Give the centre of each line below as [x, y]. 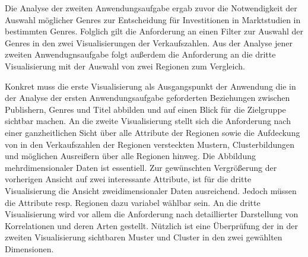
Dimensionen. [29, 248]
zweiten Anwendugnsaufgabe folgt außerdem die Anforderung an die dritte [140, 54]
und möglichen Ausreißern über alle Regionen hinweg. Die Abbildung [130, 156]
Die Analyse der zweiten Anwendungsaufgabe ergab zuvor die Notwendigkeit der [151, 8]
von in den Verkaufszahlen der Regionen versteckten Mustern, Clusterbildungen [150, 144]
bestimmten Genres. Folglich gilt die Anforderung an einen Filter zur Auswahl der [154, 31]
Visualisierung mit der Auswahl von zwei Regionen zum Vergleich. [125, 66]
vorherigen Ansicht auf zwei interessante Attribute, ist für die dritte [128, 179]
